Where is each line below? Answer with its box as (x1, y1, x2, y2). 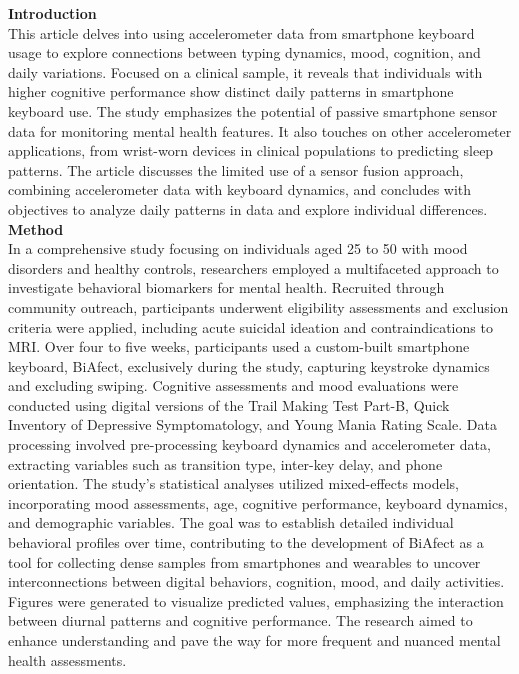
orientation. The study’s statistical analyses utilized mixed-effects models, (8, 473, 459, 494)
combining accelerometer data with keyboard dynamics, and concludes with (8, 179, 472, 200)
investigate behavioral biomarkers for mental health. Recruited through (8, 277, 445, 298)
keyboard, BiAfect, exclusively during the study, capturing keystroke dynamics (8, 355, 490, 376)
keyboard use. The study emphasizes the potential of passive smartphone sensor (8, 100, 498, 121)
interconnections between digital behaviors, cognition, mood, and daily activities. (8, 571, 505, 592)
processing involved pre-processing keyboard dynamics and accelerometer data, (8, 434, 491, 455)
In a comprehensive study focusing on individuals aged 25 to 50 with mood (8, 238, 468, 259)
